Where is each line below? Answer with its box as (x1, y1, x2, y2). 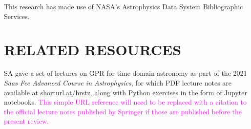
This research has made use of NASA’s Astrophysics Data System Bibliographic (4, 1, 243, 11)
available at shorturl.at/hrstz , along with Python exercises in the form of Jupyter (4, 87, 248, 97)
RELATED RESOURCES (4, 40, 182, 60)
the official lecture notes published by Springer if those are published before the (4, 106, 242, 116)
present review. (4, 116, 49, 126)
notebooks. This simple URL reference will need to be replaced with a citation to (4, 97, 247, 107)
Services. (4, 11, 30, 21)
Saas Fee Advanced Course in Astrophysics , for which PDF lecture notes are (4, 77, 232, 87)
